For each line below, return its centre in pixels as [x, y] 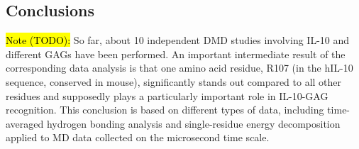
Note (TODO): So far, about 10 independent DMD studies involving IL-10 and [178, 40]
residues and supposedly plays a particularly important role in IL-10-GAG [167, 95]
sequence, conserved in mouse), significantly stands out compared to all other [174, 81]
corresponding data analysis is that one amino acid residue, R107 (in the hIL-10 [179, 68]
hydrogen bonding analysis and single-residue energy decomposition [193, 123]
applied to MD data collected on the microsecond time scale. [138, 137]
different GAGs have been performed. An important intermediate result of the [176, 54]
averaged [25, 123]
